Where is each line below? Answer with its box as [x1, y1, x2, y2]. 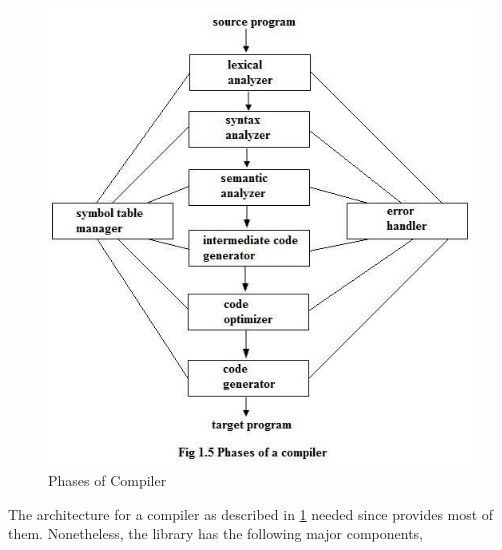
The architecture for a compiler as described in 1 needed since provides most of [8, 503, 494, 524]
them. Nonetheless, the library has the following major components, [8, 523, 423, 544]
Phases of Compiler [48, 469, 167, 490]
